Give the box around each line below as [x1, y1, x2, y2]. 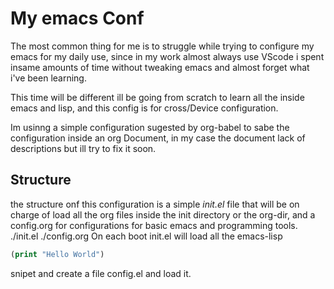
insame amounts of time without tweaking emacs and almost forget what [10, 61, 310, 73]
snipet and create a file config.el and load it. [10, 267, 192, 279]
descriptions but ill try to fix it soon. [10, 142, 157, 154]
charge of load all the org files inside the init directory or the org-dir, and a [10, 208, 316, 221]
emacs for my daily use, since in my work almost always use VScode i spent [10, 50, 325, 62]
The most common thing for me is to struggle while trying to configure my [10, 40, 315, 52]
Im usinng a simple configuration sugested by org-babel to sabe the [10, 121, 290, 133]
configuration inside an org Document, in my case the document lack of [10, 132, 306, 144]
